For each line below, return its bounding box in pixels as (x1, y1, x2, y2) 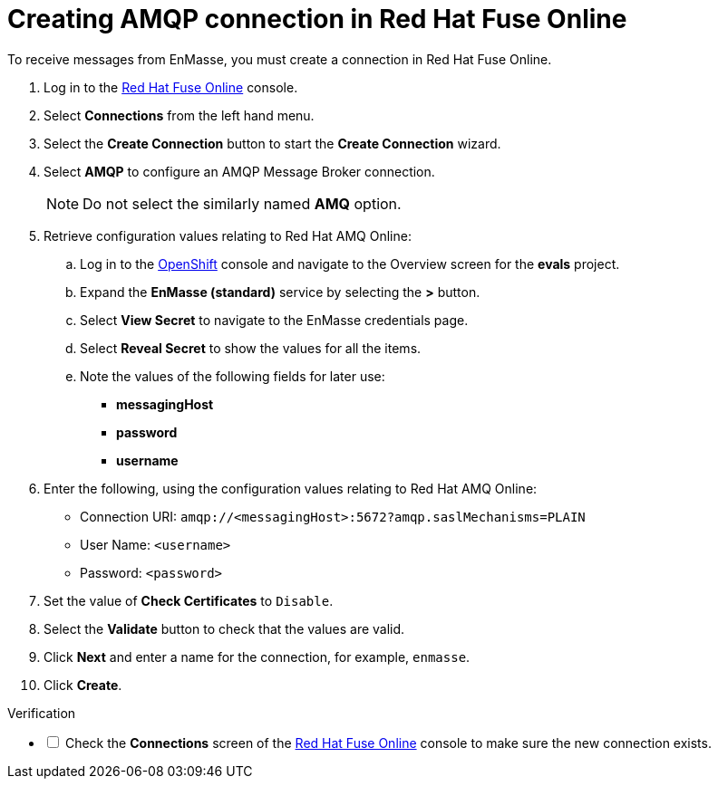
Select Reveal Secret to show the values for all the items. (80, 340, 422, 356)
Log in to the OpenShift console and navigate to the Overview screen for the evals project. (80, 255, 620, 272)
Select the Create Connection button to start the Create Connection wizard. (44, 135, 501, 151)
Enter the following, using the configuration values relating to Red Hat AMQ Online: (44, 480, 538, 496)
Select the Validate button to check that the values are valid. (44, 620, 405, 637)
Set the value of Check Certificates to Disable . (44, 592, 334, 609)
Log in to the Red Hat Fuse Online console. (44, 79, 298, 95)
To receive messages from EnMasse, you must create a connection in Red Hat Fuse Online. (7, 51, 552, 67)
